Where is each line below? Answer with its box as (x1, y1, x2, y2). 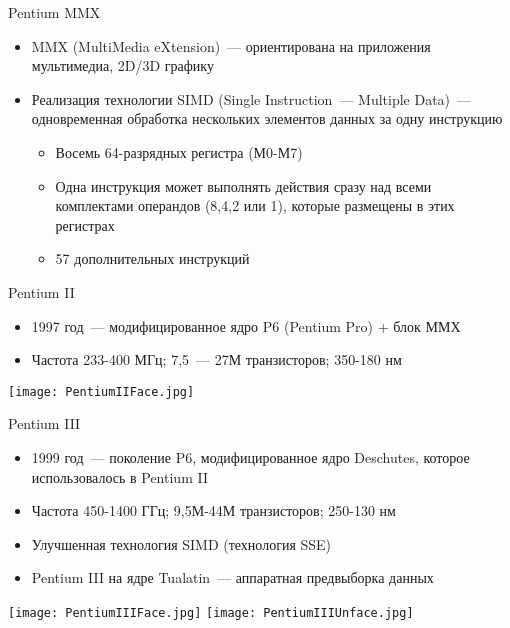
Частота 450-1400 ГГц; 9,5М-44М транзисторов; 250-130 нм (31, 500, 396, 521)
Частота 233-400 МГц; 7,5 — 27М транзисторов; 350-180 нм (31, 349, 402, 370)
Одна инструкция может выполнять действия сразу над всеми (55, 175, 432, 196)
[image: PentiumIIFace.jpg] (8, 384, 195, 399)
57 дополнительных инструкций (55, 248, 250, 269)
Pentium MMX (8, 2, 101, 22)
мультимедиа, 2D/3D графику (31, 55, 214, 76)
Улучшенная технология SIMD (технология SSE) (31, 533, 332, 554)
